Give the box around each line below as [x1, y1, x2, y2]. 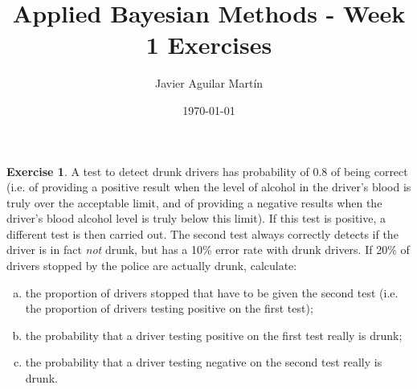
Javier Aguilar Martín [154, 75, 264, 92]
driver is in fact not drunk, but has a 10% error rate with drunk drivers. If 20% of [6, 241, 410, 258]
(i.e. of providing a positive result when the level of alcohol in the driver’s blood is [6, 178, 411, 195]
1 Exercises [145, 28, 272, 61]
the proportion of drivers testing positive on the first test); [25, 300, 313, 317]
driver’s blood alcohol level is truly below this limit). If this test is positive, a [6, 210, 386, 227]
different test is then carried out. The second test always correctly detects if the [6, 225, 399, 242]
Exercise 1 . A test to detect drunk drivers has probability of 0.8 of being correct [6, 162, 408, 179]
